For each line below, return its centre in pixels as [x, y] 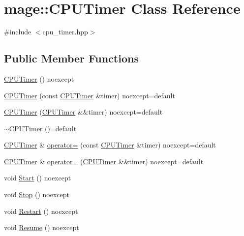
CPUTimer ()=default [43, 128]
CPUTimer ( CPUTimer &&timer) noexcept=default [83, 112]
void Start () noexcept [38, 178]
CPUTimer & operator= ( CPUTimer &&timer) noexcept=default [104, 161]
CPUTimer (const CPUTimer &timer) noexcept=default [90, 95]
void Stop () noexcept [37, 194]
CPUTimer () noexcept [39, 78]
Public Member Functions [71, 58]
